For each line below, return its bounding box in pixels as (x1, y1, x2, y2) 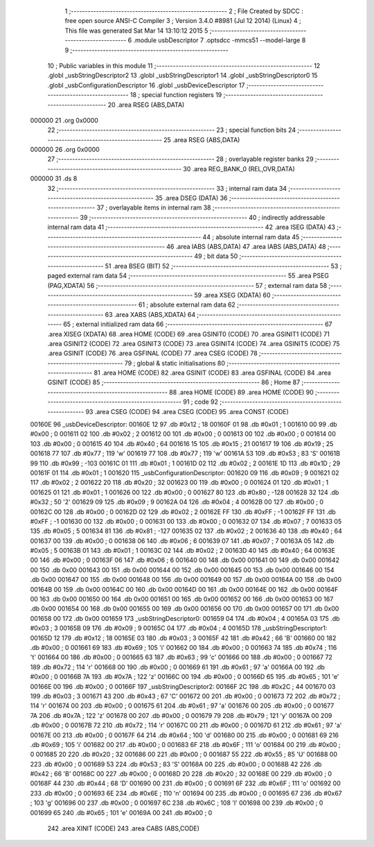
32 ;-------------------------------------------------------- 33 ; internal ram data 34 (47, 184, 287, 192)
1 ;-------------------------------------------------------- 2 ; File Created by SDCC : (64, 7, 304, 15)
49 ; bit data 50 (194, 252, 238, 260)
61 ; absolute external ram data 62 (139, 300, 235, 309)
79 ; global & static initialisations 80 (124, 359, 225, 367)
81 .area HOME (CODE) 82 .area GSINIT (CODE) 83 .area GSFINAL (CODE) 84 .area (93, 368, 332, 377)
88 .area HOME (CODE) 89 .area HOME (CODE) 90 (168, 388, 314, 396)
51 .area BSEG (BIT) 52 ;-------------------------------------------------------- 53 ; (105, 262, 342, 270)
